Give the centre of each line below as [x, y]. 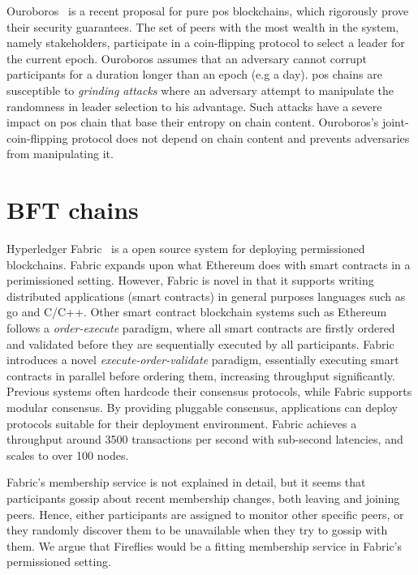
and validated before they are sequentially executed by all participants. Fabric [200, 343]
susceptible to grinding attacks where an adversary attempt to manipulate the [200, 90]
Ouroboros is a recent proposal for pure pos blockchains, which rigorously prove [208, 11]
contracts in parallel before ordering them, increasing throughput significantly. [201, 375]
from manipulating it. [60, 154]
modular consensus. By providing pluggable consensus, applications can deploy [202, 407]
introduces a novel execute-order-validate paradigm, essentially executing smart [203, 360]
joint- [395, 122]
